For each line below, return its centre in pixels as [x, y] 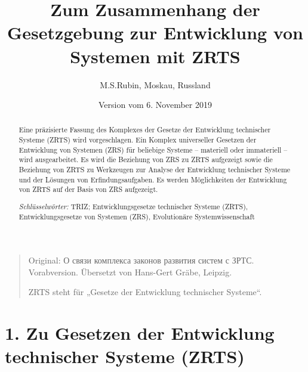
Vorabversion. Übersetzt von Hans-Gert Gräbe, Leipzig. [130, 272]
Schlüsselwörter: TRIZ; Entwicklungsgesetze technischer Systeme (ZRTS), [133, 206]
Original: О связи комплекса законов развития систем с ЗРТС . [141, 260]
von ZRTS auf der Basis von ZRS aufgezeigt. [88, 189]
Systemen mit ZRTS [155, 56]
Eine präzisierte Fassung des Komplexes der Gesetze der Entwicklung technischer [145, 130]
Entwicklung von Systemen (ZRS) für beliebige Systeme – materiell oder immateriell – [153, 149]
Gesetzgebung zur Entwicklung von [155, 32]
